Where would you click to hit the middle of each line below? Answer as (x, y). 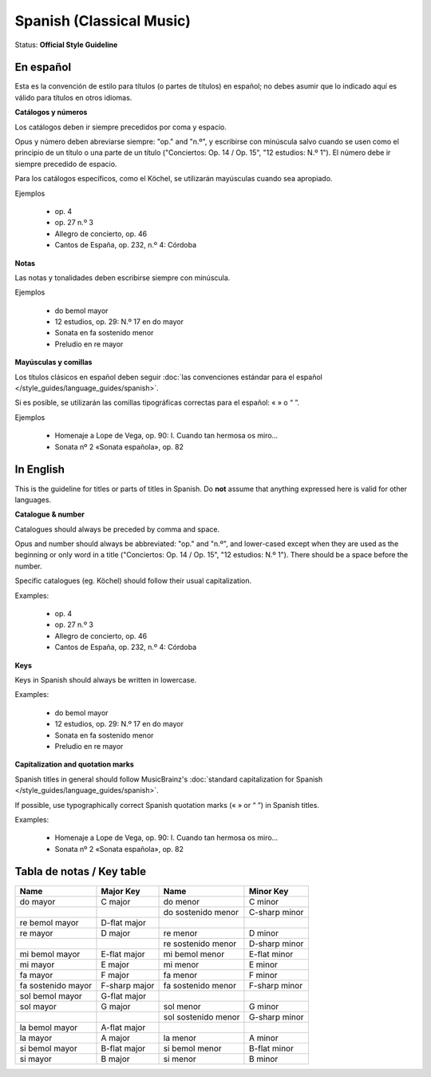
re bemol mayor (49, 922)
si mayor (36, 1059)
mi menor (181, 964)
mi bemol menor (194, 954)
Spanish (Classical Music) (103, 21)
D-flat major (124, 922)
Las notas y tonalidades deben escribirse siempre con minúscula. (123, 277)
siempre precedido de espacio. (66, 164)
